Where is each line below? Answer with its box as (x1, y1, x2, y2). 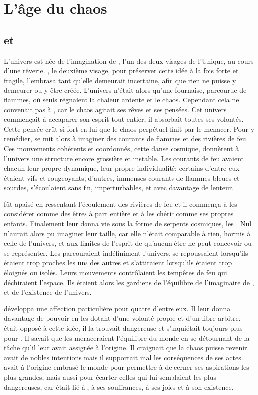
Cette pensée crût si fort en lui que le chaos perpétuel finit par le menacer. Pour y (4, 123, 255, 134)
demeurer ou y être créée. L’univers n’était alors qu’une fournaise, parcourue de (4, 85, 247, 95)
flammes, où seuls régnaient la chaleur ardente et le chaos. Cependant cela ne (4, 94, 239, 104)
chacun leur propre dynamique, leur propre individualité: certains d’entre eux (4, 163, 240, 173)
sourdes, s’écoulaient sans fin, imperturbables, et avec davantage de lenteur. (4, 182, 234, 193)
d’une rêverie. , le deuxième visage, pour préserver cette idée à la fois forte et (4, 65, 239, 76)
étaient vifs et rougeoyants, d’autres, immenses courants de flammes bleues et (4, 172, 240, 183)
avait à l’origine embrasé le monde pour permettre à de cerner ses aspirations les (4, 362, 249, 372)
